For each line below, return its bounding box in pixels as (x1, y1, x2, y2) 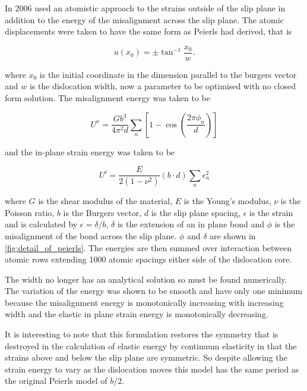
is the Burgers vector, (63, 206, 142, 218)
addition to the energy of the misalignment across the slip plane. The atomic (5, 13, 284, 26)
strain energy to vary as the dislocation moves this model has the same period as (5, 362, 299, 375)
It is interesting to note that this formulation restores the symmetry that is (5, 328, 278, 340)
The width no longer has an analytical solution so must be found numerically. (5, 273, 287, 285)
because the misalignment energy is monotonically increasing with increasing (5, 296, 284, 308)
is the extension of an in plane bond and (117, 218, 265, 230)
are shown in (210, 229, 256, 242)
